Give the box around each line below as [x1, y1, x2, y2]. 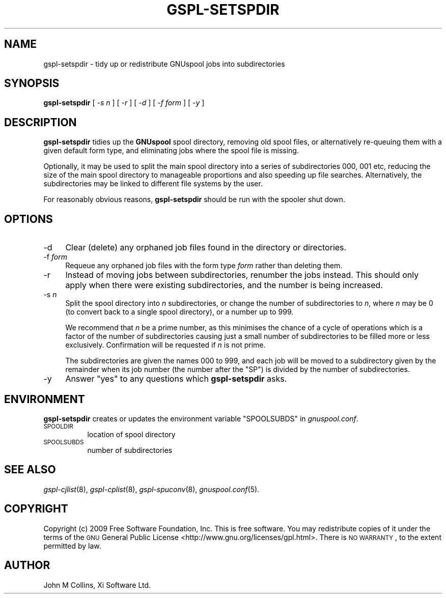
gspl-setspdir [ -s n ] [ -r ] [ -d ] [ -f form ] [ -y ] [43, 98, 205, 107]
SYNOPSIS [4, 77, 60, 90]
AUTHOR [4, 559, 50, 572]
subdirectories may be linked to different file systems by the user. [43, 179, 263, 188]
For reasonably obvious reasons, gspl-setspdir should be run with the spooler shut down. [43, 195, 345, 204]
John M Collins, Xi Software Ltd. [43, 580, 151, 589]
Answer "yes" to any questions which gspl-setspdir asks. [65, 374, 287, 384]
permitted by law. [43, 541, 101, 550]
